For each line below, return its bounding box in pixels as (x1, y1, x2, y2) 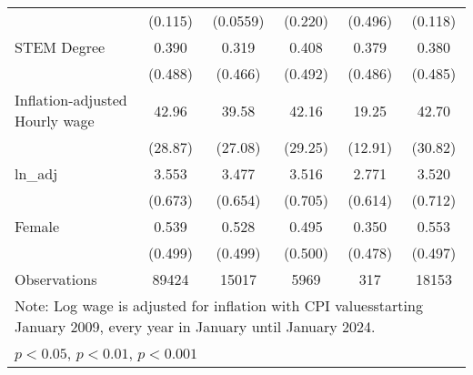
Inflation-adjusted (15, 89, 127, 110)
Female (15, 216, 60, 237)
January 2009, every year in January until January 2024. (15, 316, 376, 337)
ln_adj (15, 163, 58, 184)
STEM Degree (15, 36, 106, 57)
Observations (15, 269, 97, 289)
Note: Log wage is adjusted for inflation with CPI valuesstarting (15, 295, 423, 316)
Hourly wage (15, 110, 95, 131)
